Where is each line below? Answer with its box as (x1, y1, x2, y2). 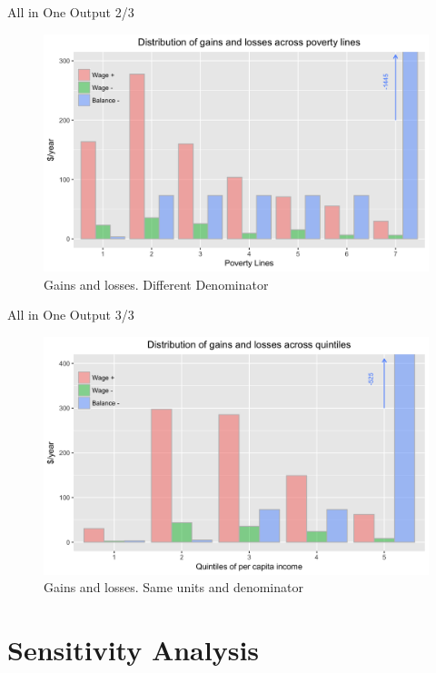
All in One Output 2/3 (7, 3, 134, 21)
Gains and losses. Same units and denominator (44, 578, 303, 597)
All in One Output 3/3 (7, 305, 134, 324)
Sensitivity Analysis (7, 631, 260, 668)
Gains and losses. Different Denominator (44, 274, 269, 293)
